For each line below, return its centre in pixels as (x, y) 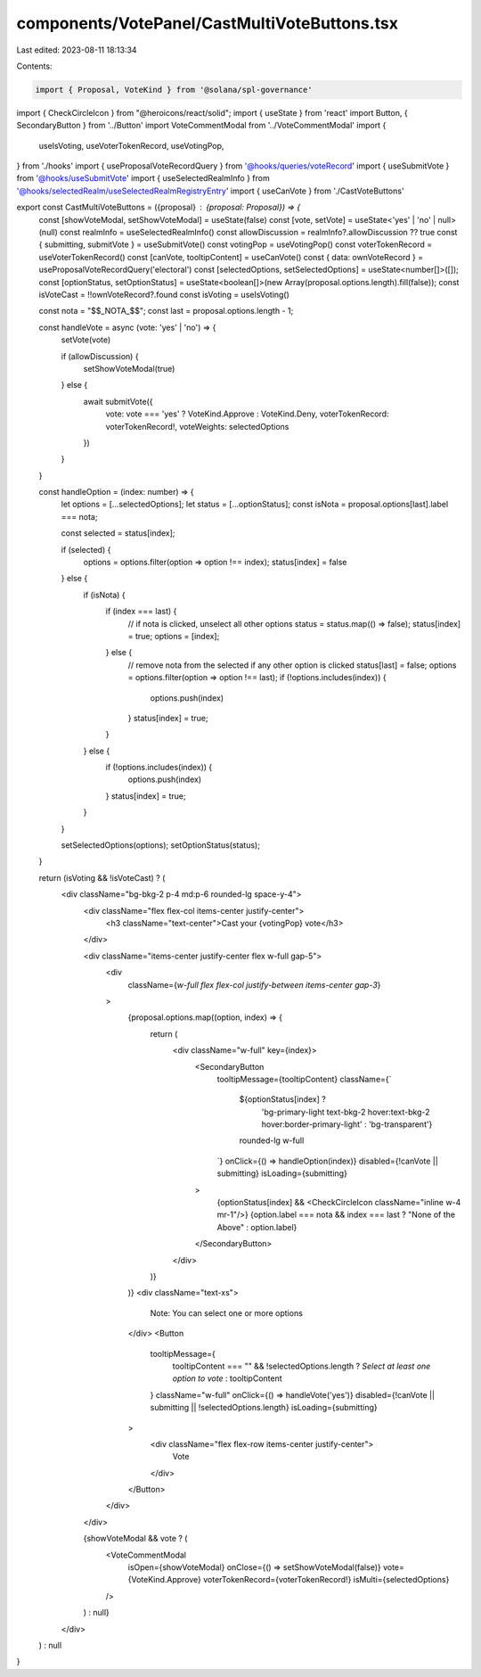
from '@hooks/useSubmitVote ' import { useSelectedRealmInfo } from (143, 178)
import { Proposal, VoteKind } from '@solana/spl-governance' (174, 90)
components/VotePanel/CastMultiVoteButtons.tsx (207, 23)
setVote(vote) (86, 340)
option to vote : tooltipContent (227, 1378)
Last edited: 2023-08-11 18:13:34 (77, 50)
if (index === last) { (141, 612)
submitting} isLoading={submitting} (282, 1173)
